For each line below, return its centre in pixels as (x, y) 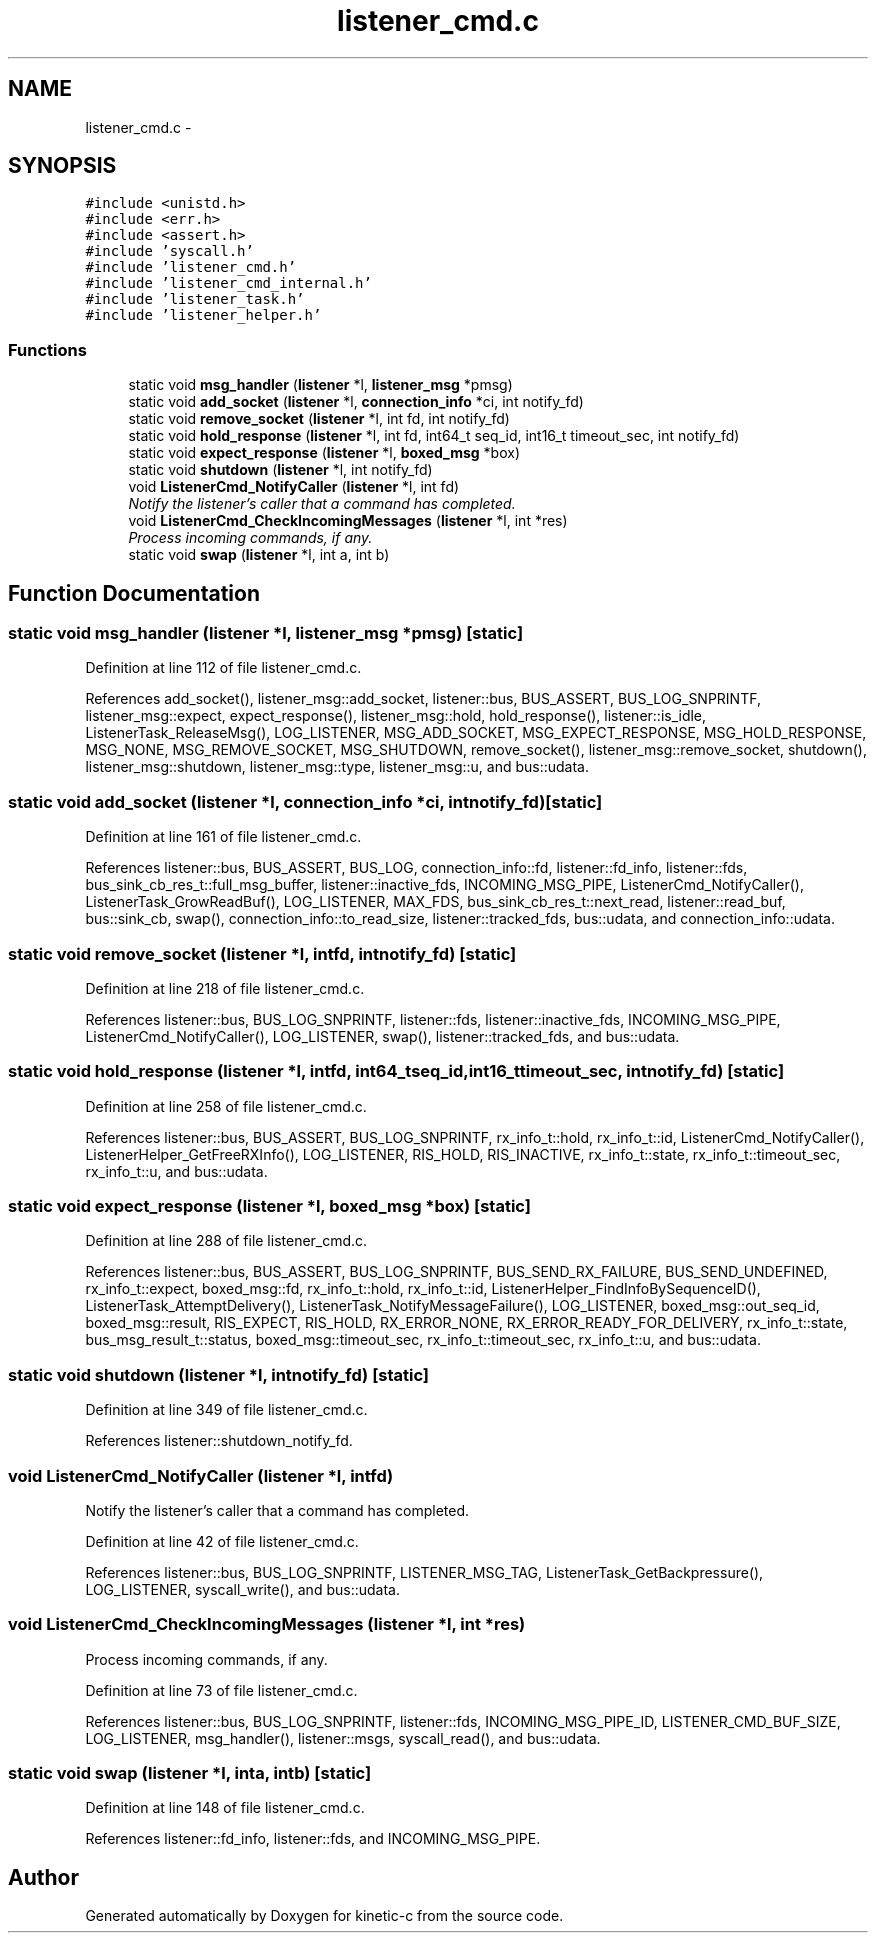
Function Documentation (134, 593)
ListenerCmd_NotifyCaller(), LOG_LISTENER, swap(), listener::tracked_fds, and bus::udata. (382, 1036)
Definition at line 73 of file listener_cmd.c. (221, 1690)
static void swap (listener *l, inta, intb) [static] (190, 1773)
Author (43, 1877)
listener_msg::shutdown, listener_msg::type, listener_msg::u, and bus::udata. (337, 767)
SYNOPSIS (62, 166)
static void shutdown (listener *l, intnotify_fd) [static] (219, 1374)
